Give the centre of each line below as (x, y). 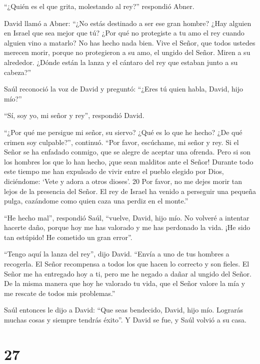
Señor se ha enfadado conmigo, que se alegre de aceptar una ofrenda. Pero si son (127, 152)
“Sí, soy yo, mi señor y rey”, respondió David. (74, 115)
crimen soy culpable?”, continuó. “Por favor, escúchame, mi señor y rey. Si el (121, 142)
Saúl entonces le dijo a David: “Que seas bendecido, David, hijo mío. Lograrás (124, 310)
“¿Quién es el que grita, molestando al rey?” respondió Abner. (99, 6)
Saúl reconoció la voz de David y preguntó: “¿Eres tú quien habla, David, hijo (123, 89)
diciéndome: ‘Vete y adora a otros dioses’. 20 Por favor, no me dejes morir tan (123, 181)
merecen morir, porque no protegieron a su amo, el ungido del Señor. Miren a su (127, 52)
